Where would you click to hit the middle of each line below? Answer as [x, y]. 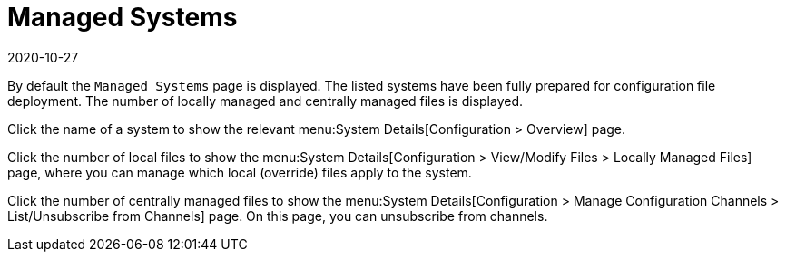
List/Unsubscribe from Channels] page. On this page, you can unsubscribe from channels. [278, 216]
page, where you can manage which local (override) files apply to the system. [240, 172]
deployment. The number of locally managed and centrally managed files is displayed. [265, 101]
